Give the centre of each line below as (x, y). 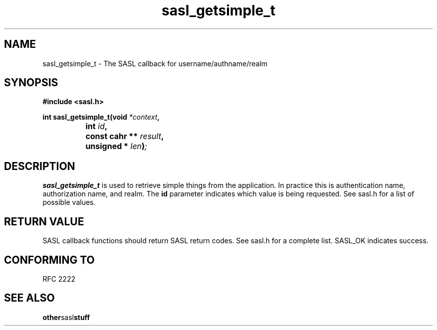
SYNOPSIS (31, 83)
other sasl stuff (66, 317)
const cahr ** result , (125, 136)
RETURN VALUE (44, 221)
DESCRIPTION (40, 166)
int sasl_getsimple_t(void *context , (101, 117)
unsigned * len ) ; (116, 146)
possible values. (69, 202)
